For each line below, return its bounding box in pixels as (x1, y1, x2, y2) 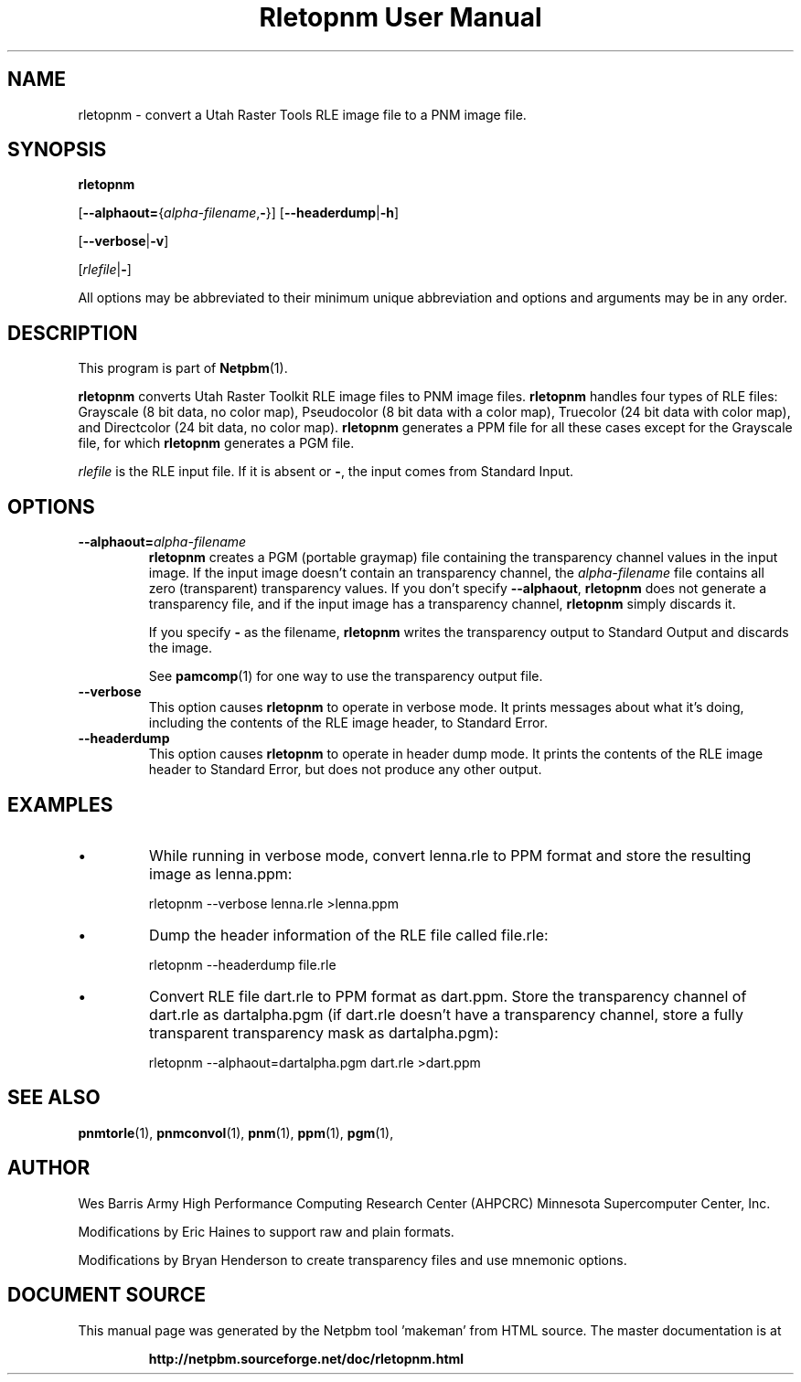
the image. (148, 640, 213, 656)
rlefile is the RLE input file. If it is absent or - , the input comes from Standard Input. (78, 463, 574, 480)
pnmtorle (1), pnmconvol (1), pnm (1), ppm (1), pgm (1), (78, 1124, 394, 1141)
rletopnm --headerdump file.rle (148, 956, 336, 973)
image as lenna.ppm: (149, 864, 293, 883)
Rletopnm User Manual (259, 2, 542, 33)
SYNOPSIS (7, 138, 107, 162)
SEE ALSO (7, 1086, 101, 1110)
